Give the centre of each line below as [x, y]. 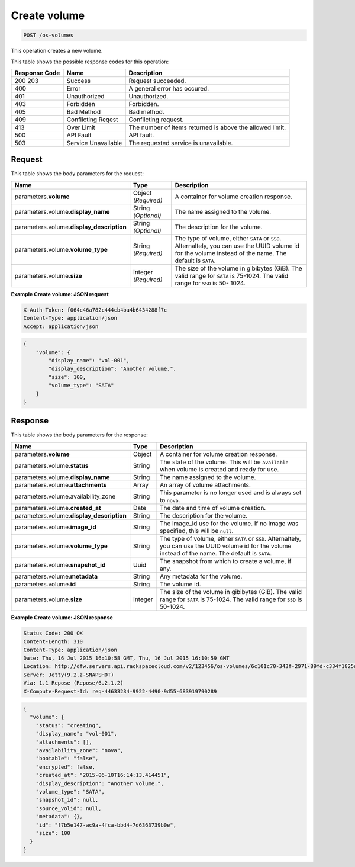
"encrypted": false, [66, 767]
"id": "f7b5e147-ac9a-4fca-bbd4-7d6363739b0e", [106, 825]
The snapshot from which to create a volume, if [226, 561]
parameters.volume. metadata [56, 576]
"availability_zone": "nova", [80, 750]
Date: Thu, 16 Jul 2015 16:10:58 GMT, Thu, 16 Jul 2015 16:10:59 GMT [126, 658]
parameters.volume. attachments [61, 484]
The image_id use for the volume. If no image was [229, 523]
